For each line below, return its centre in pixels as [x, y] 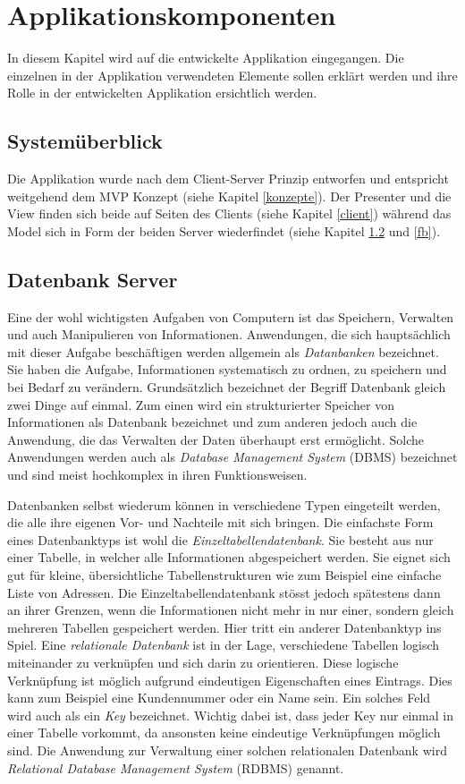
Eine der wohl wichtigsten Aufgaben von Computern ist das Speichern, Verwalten [231, 316]
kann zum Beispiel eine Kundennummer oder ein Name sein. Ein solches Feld [219, 698]
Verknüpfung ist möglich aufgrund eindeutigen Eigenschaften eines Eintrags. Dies [230, 680]
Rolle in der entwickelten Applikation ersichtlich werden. [162, 93]
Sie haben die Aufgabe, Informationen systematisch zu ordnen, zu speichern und [227, 369]
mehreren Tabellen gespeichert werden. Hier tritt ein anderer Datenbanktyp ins [224, 627]
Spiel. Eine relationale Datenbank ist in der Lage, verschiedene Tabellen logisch [224, 645]
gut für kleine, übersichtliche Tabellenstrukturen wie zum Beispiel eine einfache [224, 575]
